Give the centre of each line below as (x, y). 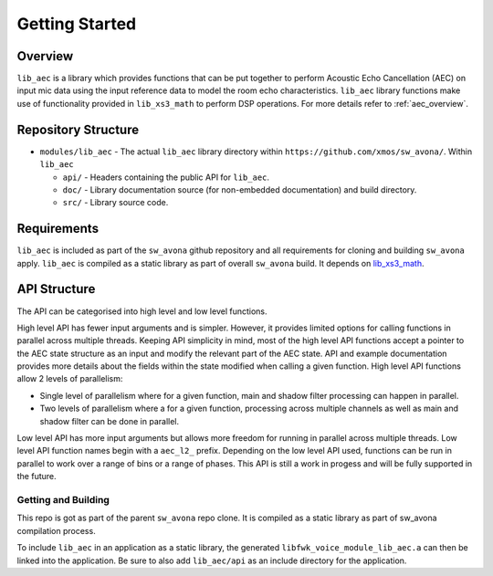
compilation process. (56, 530)
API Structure (56, 289)
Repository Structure (78, 129)
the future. (37, 477)
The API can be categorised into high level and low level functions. (142, 311)
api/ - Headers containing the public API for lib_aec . (166, 177)
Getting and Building (63, 499)
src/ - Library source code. (115, 203)
